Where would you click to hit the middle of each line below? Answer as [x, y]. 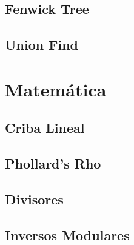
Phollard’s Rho [53, 163]
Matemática [56, 89]
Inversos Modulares [67, 234]
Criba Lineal [45, 128]
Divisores [34, 199]
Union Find [42, 45]
